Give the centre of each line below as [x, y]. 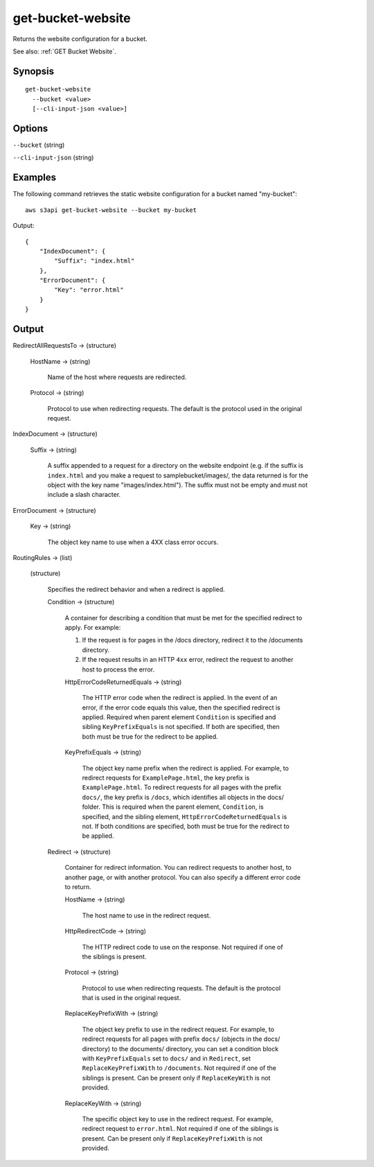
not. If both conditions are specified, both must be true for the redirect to [186, 826]
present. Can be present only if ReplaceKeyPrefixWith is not [172, 1138]
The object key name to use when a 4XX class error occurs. [133, 542]
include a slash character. [84, 495]
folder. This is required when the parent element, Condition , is [173, 807]
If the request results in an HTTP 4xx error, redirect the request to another [188, 660]
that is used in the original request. [132, 998]
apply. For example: [93, 627]
